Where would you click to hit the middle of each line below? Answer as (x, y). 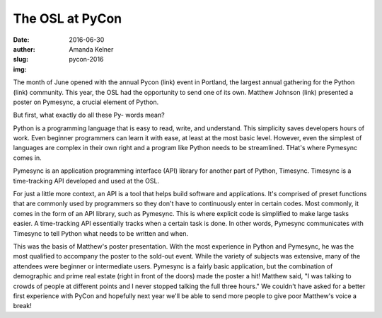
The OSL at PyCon (68, 18)
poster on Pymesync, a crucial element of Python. (86, 102)
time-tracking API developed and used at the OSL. (86, 181)
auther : (24, 49)
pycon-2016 (86, 59)
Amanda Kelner (91, 49)
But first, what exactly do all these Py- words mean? (89, 115)
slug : (21, 59)
